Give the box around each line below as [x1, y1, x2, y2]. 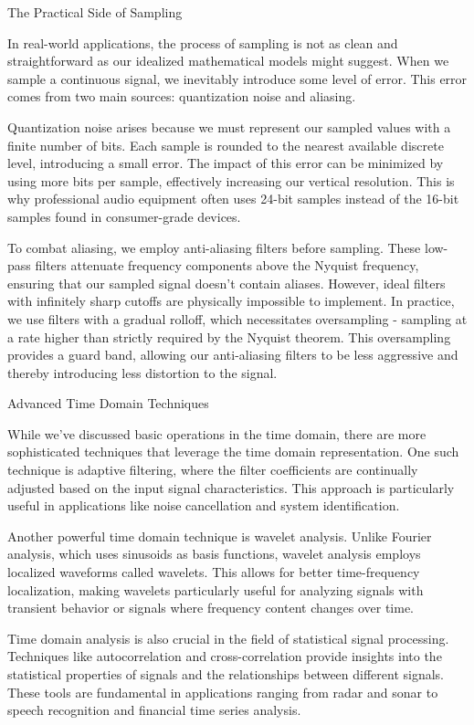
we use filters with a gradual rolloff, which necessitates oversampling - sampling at [7, 309, 468, 328]
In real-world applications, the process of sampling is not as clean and [7, 33, 398, 52]
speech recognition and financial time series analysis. [7, 700, 301, 720]
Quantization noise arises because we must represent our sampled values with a [7, 117, 451, 136]
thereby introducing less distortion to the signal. [7, 362, 278, 382]
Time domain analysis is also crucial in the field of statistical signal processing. [7, 628, 449, 647]
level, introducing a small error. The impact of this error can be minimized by [7, 153, 444, 173]
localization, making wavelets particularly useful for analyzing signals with [7, 580, 424, 599]
